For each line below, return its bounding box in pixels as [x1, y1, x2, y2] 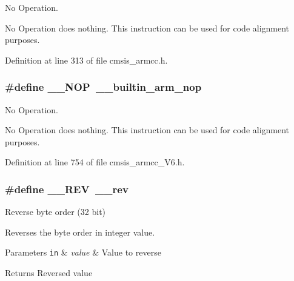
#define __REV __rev [5, 181, 129, 196]
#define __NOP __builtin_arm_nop [5, 79, 202, 94]
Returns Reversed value [5, 266, 93, 279]
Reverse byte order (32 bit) [5, 205, 106, 218]
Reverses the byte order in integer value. [5, 225, 155, 238]
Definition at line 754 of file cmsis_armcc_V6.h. [5, 156, 185, 168]
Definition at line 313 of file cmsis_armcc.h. [5, 53, 168, 66]
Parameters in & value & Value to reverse [5, 246, 161, 259]
